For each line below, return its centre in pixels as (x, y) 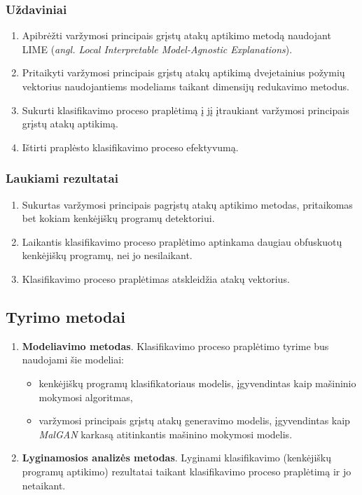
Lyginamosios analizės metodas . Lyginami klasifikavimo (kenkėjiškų (176, 458)
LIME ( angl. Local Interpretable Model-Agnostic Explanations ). (157, 49)
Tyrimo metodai (65, 316)
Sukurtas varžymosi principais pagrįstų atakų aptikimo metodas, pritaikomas (187, 204)
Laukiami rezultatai (62, 178)
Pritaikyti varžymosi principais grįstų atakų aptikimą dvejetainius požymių (183, 72)
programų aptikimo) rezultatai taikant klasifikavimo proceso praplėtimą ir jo (187, 471)
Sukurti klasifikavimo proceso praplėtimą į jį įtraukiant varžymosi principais (186, 110)
